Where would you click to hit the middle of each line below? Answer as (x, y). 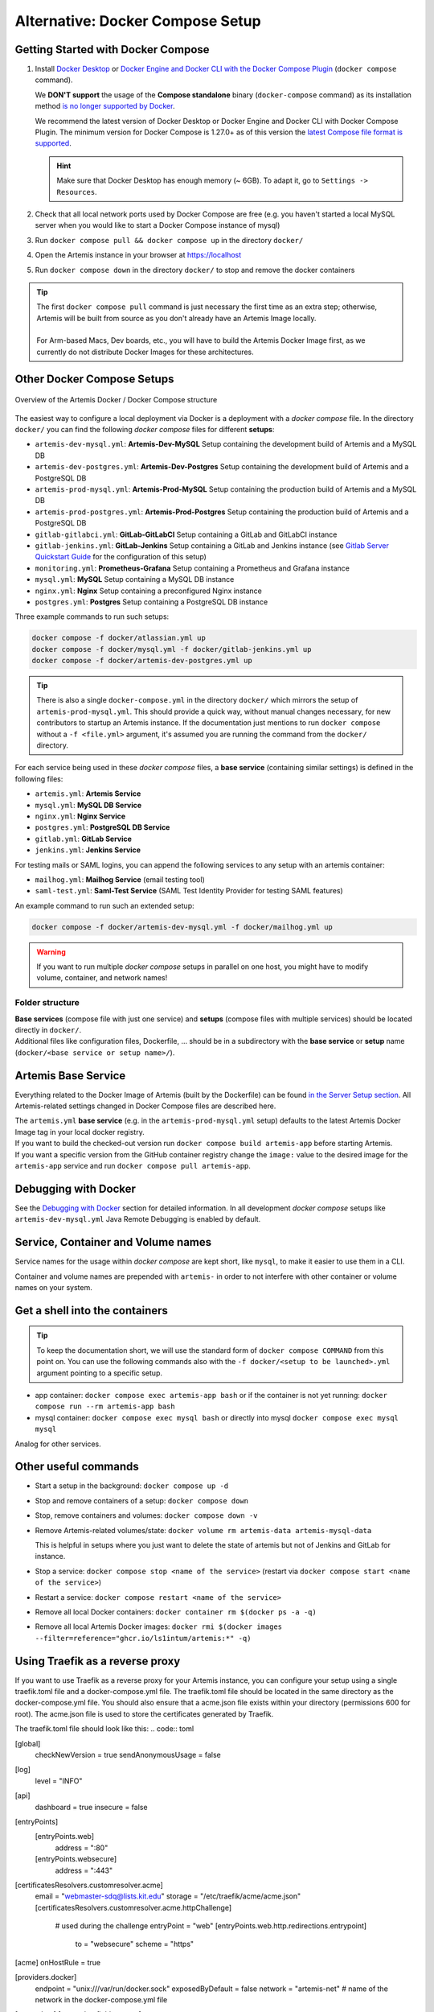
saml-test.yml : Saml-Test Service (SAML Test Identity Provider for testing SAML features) (189, 891)
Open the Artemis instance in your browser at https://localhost (138, 255)
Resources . (77, 192)
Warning (51, 952)
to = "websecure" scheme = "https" (135, 1944)
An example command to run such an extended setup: (104, 905)
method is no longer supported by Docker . (105, 106)
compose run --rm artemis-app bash (105, 1407)
